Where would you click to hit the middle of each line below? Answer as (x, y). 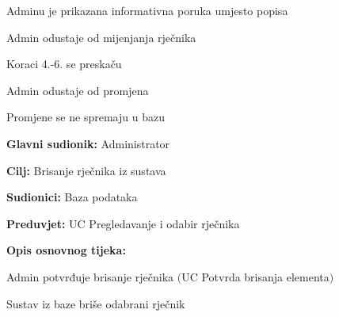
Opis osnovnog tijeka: (66, 250)
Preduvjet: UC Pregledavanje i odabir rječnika (123, 223)
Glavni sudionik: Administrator (88, 143)
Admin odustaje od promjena (78, 90)
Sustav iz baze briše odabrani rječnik (96, 303)
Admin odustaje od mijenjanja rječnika (101, 37)
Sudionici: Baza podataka (72, 197)
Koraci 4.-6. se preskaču (64, 64)
